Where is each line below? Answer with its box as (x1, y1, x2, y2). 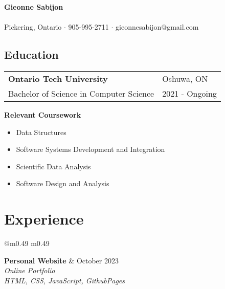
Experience (4, 208, 84, 229)
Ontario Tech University (8, 72, 108, 84)
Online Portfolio (4, 265, 55, 276)
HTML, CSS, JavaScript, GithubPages (4, 275, 125, 285)
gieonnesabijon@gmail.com (116, 21, 199, 32)
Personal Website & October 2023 (4, 255, 119, 265)
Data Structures (16, 126, 66, 137)
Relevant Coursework (4, 109, 81, 120)
